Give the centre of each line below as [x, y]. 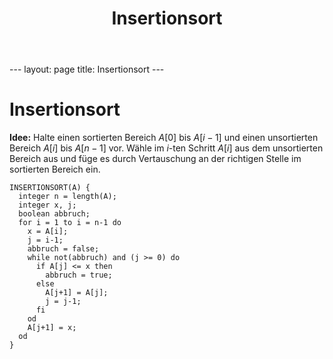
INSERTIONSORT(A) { [50, 188]
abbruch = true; [79, 275]
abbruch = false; [63, 249]
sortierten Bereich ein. [55, 169]
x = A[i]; [48, 232]
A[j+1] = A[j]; [77, 293]
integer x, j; [47, 205]
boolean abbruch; [54, 214]
